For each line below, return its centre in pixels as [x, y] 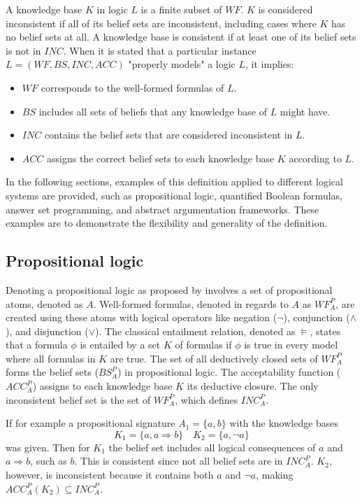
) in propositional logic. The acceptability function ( [229, 372]
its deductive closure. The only [253, 386]
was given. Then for [48, 447]
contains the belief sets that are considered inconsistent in [168, 135]
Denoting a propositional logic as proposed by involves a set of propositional [169, 289]
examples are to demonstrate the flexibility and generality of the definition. [167, 223]
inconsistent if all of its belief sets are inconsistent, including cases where [161, 23]
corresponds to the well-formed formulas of [132, 87]
